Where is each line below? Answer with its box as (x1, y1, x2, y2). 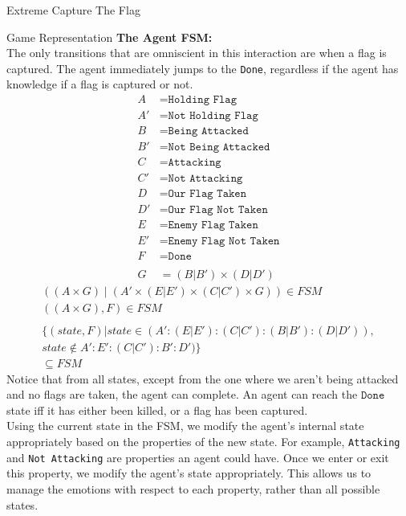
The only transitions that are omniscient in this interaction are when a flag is (6, 44, 387, 61)
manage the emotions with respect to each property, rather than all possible (6, 480, 380, 497)
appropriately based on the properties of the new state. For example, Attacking (6, 433, 400, 449)
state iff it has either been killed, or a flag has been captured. (6, 401, 308, 418)
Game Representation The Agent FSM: (6, 28, 213, 45)
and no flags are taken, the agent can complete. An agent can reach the (6, 386, 358, 403)
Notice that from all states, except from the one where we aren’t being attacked (6, 370, 399, 387)
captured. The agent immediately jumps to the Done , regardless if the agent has (6, 59, 399, 76)
